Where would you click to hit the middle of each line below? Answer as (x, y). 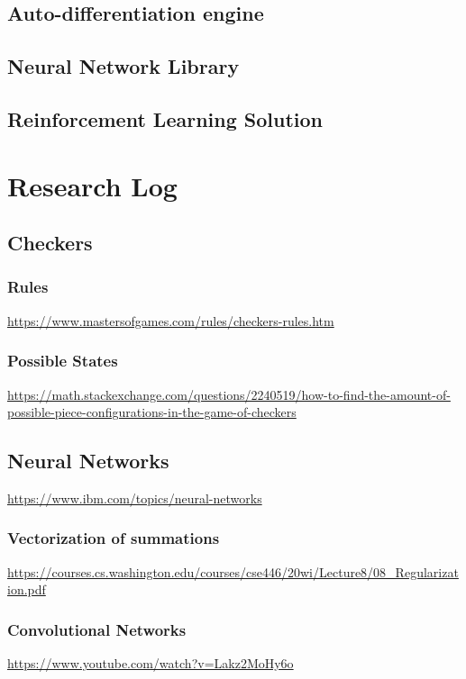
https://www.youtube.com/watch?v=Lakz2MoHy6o (151, 663)
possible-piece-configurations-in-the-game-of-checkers (152, 412)
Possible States (63, 361)
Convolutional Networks (97, 629)
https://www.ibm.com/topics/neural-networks (135, 498)
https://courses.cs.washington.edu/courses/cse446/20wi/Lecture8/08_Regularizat (233, 571)
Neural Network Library (123, 66)
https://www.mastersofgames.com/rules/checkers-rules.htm (171, 320)
